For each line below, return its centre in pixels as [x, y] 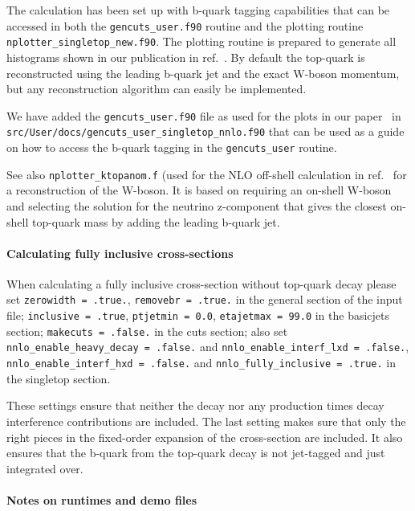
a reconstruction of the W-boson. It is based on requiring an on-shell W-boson [199, 190]
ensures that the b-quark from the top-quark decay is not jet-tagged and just [196, 453]
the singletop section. [59, 378]
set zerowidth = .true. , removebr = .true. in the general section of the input [205, 299]
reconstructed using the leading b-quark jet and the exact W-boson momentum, [203, 73]
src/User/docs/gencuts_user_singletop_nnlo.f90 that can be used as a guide [205, 131]
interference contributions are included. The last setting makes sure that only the [206, 421]
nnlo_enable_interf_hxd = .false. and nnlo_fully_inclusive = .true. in [201, 363]
